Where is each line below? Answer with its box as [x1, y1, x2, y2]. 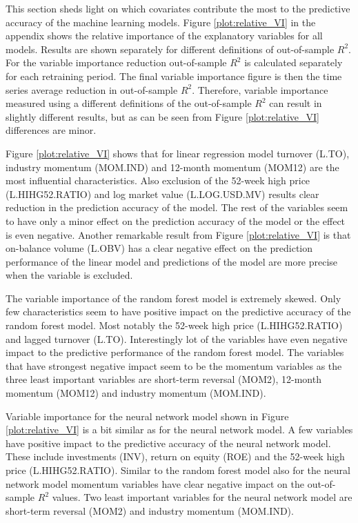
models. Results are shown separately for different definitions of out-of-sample [6, 41, 335, 56]
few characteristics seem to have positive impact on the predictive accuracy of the [6, 304, 351, 319]
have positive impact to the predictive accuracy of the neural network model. [6, 435, 331, 450]
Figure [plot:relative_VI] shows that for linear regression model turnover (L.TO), [6, 146, 350, 160]
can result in [269, 96, 322, 110]
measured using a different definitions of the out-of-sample [6, 96, 252, 110]
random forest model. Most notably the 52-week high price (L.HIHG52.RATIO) [6, 318, 343, 333]
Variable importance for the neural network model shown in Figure [6, 408, 289, 423]
